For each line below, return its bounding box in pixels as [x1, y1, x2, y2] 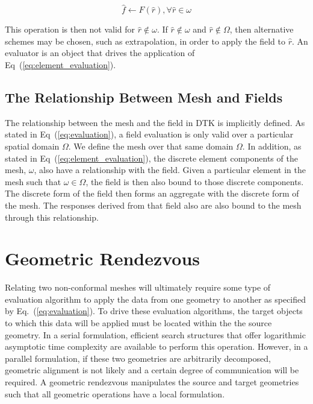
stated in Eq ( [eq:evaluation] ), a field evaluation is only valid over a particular [5, 128, 294, 140]
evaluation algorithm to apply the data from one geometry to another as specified [5, 292, 306, 305]
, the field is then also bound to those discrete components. [85, 175, 304, 188]
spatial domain [5, 139, 60, 152]
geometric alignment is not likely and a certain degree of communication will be [5, 364, 299, 376]
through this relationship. [5, 210, 99, 223]
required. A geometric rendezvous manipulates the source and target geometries [5, 376, 299, 388]
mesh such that [5, 175, 61, 188]
